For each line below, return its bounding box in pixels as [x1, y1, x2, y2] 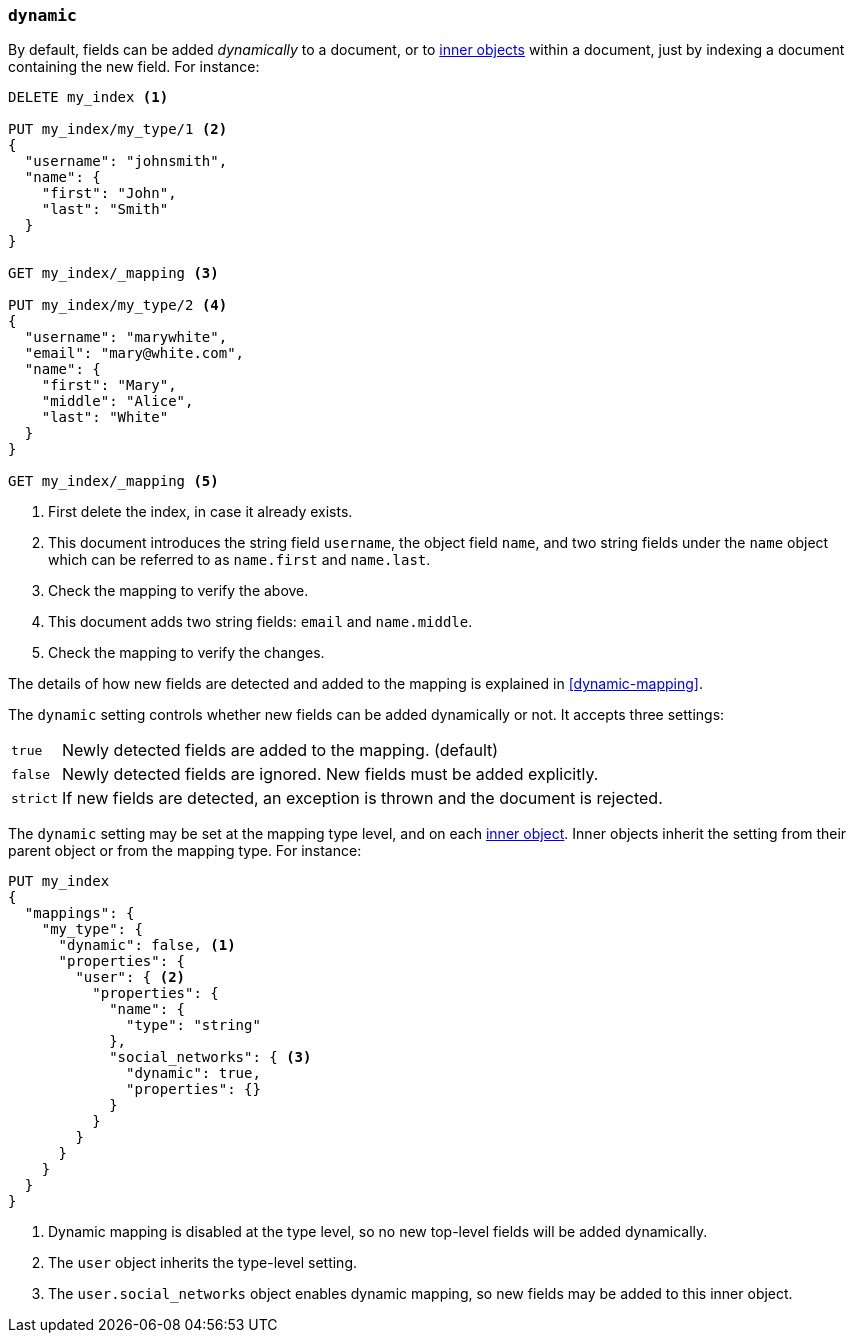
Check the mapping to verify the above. [48, 582, 309, 600]
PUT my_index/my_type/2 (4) [8, 297, 228, 314]
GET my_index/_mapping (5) [8, 473, 219, 490]
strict [11, 790, 58, 806]
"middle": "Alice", [41, 393, 194, 410]
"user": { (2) [75, 969, 186, 986]
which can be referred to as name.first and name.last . [48, 551, 431, 569]
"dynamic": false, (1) [58, 937, 236, 954]
